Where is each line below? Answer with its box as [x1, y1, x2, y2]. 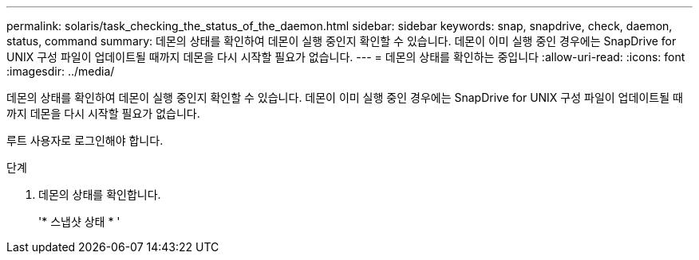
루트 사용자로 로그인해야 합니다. [6, 134, 164, 147]
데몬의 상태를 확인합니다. [38, 188, 161, 201]
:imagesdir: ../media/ [6, 64, 115, 78]
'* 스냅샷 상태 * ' [38, 215, 120, 228]
